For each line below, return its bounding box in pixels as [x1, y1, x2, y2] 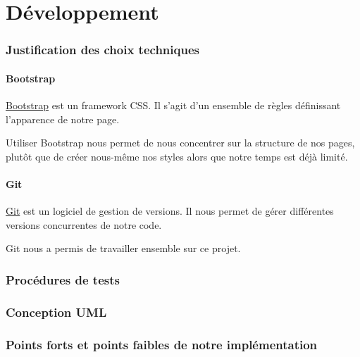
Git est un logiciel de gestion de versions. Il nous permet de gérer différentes [6, 203, 334, 218]
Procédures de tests [6, 270, 120, 288]
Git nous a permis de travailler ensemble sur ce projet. [6, 241, 241, 256]
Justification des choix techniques [6, 41, 199, 58]
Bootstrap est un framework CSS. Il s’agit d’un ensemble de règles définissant [6, 98, 341, 113]
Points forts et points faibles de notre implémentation [6, 335, 318, 353]
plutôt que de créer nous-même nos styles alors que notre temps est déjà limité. [6, 149, 348, 163]
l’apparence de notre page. [6, 111, 120, 126]
